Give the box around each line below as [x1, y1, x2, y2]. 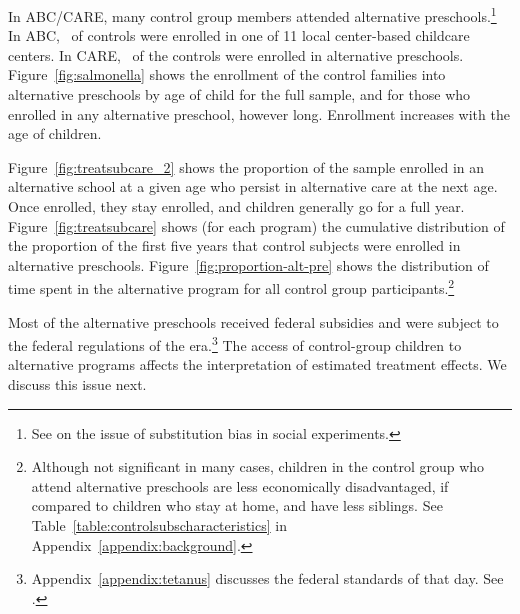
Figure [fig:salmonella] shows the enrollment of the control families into [8, 64, 446, 85]
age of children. [8, 123, 102, 144]
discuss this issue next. [8, 374, 147, 395]
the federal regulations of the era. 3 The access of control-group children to [8, 332, 462, 355]
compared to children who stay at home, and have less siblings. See [31, 495, 443, 516]
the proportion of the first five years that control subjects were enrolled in [8, 235, 461, 256]
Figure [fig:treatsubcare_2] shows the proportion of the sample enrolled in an [8, 156, 485, 177]
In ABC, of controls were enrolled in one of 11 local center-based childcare [8, 25, 470, 46]
